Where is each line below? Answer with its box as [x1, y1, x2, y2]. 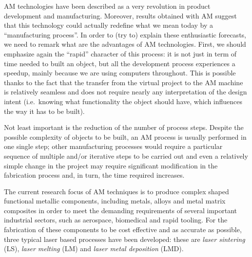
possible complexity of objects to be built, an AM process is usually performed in [4, 131, 247, 142]
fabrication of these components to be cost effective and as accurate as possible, [4, 224, 242, 235]
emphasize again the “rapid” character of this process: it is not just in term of [4, 48, 237, 58]
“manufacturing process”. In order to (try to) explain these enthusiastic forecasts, [4, 29, 246, 39]
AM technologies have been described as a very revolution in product [4, 1, 211, 11]
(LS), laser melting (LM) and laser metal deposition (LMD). [4, 243, 184, 254]
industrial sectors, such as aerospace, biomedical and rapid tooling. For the [4, 215, 228, 225]
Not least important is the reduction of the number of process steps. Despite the [4, 122, 244, 132]
